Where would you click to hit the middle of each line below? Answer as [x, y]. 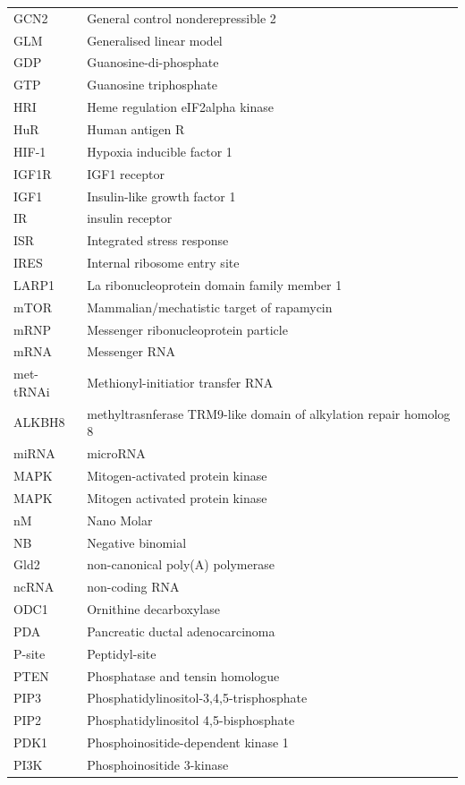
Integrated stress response [158, 240]
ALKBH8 [39, 422]
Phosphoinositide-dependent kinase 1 [188, 742]
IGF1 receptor [126, 173]
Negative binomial [137, 542]
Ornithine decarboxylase [153, 609]
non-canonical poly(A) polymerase [181, 564]
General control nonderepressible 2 [182, 17]
